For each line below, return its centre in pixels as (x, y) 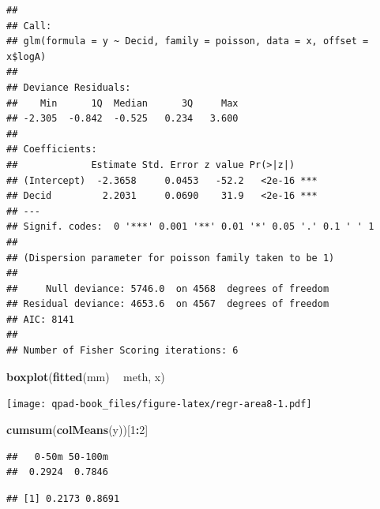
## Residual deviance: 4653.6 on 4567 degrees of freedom (168, 304)
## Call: (29, 26)
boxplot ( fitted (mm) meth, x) (86, 376)
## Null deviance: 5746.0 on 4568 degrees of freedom (168, 288)
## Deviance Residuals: (69, 87)
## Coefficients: (52, 150)
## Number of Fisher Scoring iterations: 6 (122, 351)
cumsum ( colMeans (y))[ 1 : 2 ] (77, 429)
